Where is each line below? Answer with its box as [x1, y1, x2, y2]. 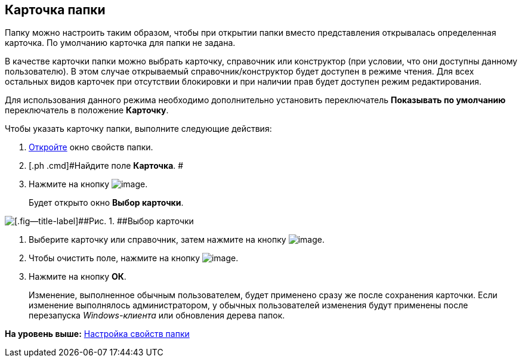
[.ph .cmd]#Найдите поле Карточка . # [29, 160, 184, 171]
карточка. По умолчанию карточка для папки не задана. [5, 38, 236, 48]
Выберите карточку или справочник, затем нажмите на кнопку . [29, 234, 325, 245]
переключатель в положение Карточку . [5, 105, 169, 116]
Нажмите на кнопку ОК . [29, 271, 126, 282]
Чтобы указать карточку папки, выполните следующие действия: [5, 123, 272, 134]
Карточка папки [5, 2, 106, 17]
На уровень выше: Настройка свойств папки [5, 329, 190, 339]
